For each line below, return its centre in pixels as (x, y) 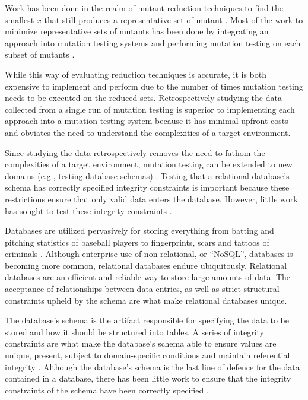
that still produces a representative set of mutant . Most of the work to (174, 19)
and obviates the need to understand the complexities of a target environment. (148, 132)
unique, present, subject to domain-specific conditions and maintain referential (147, 355)
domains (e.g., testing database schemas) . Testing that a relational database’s (147, 175)
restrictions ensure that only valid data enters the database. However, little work (151, 199)
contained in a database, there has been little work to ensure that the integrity (148, 378)
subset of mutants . (40, 54)
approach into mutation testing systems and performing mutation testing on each (153, 42)
